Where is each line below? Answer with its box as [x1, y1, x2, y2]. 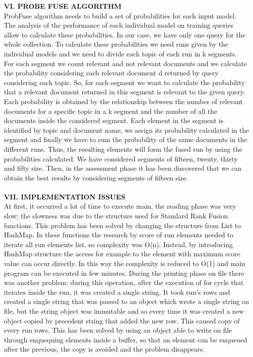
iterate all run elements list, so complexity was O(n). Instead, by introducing [4, 239, 233, 249]
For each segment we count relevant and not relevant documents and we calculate [4, 58, 247, 68]
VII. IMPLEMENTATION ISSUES [4, 191, 126, 201]
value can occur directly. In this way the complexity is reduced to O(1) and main [4, 258, 246, 268]
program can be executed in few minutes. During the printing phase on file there [4, 268, 244, 278]
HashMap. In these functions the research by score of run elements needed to [4, 230, 234, 240]
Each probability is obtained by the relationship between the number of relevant [4, 96, 243, 106]
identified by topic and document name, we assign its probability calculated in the [4, 125, 249, 135]
